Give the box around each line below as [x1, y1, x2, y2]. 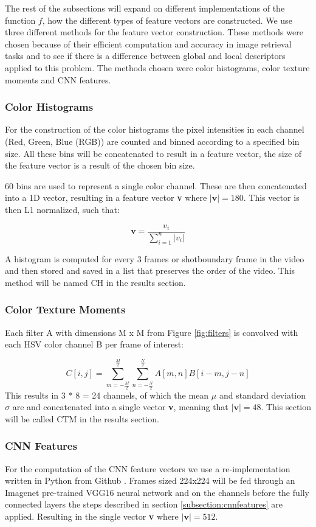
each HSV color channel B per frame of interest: [5, 338, 184, 351]
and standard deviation [219, 388, 306, 401]
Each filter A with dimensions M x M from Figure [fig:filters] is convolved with [5, 326, 298, 338]
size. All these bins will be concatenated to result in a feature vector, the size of [5, 147, 302, 159]
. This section [261, 400, 312, 413]
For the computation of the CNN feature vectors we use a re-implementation [5, 462, 290, 475]
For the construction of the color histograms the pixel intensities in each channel [5, 123, 304, 136]
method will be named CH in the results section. [5, 276, 186, 288]
